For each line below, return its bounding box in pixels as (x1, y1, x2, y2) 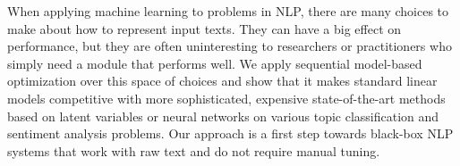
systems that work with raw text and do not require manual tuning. (7, 141, 380, 160)
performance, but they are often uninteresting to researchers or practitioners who (7, 37, 452, 55)
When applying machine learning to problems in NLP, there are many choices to (7, 2, 449, 20)
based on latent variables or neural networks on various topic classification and (7, 106, 439, 125)
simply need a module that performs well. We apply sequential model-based (7, 54, 422, 72)
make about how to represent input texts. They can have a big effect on (7, 19, 402, 37)
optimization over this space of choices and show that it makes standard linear (7, 71, 438, 90)
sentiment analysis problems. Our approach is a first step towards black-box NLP (7, 124, 454, 143)
